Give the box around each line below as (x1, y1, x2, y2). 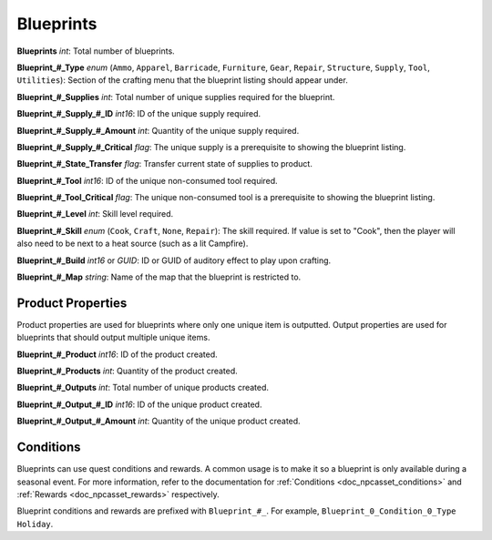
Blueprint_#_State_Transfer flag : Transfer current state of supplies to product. (16, 158, 313, 169)
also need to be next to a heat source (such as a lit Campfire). (16, 238, 249, 250)
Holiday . (16, 518, 54, 529)
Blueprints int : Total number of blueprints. (16, 46, 175, 56)
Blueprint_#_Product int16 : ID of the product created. (16, 349, 218, 360)
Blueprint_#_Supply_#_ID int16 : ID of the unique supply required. (16, 108, 261, 119)
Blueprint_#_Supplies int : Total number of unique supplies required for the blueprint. (16, 91, 335, 102)
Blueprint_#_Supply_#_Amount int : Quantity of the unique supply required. (16, 125, 300, 136)
